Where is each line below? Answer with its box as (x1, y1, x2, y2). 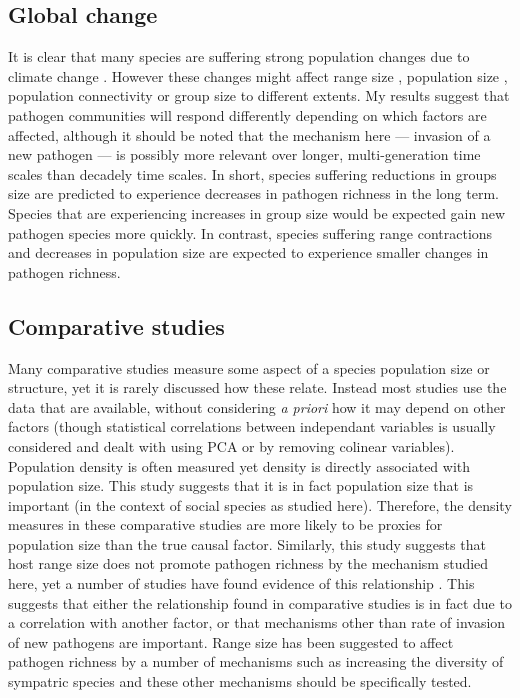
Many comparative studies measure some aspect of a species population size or (8, 357, 490, 378)
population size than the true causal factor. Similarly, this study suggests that (8, 533, 486, 554)
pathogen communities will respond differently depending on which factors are (8, 104, 487, 125)
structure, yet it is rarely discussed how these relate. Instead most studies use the (8, 377, 507, 398)
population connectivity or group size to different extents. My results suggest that (8, 85, 510, 106)
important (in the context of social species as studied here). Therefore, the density (8, 494, 512, 515)
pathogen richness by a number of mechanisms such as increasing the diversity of (8, 651, 504, 672)
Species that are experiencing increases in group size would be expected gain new (8, 202, 506, 223)
